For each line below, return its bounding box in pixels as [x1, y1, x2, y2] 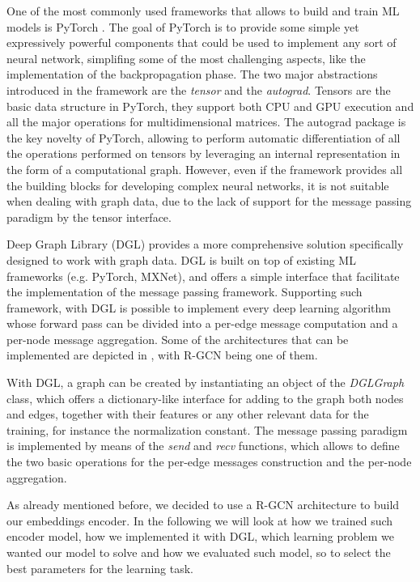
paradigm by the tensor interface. [6, 208, 172, 225]
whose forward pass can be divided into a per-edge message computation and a [6, 315, 398, 332]
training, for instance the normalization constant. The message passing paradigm [6, 421, 408, 438]
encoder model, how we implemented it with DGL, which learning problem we [6, 528, 394, 545]
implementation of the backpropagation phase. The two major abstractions [6, 66, 378, 83]
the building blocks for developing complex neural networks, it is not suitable [6, 176, 389, 193]
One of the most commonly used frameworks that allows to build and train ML [6, 2, 400, 19]
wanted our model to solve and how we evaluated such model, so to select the [6, 544, 391, 560]
